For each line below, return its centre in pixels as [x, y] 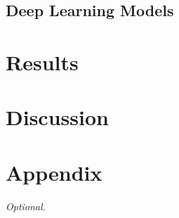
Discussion [57, 117]
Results [42, 62]
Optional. [26, 206]
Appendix [54, 172]
